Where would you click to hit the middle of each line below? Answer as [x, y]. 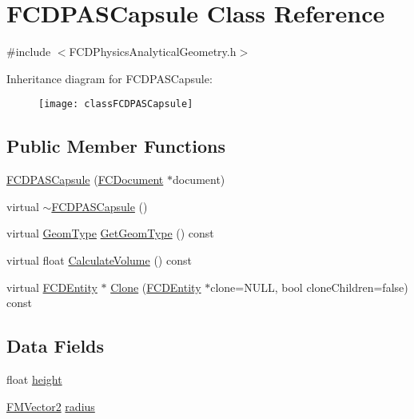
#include [29, 52]
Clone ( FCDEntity [156, 287]
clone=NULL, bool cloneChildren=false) [309, 287]
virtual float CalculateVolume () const [99, 259]
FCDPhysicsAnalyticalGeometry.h [153, 52]
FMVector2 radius [51, 406]
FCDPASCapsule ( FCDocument [85, 180]
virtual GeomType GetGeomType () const [110, 233]
